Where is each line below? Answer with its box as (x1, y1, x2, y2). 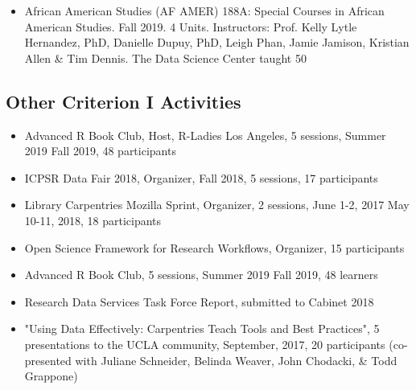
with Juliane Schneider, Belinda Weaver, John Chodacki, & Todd (75, 351, 397, 368)
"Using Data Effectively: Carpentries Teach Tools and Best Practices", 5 (24, 320, 380, 337)
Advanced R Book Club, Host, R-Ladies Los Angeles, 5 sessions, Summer (24, 126, 386, 143)
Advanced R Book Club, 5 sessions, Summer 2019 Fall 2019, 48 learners (24, 266, 378, 283)
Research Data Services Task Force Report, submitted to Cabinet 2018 (24, 293, 374, 310)
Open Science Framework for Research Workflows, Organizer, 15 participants (24, 239, 405, 256)
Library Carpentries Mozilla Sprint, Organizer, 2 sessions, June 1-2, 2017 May (24, 196, 410, 213)
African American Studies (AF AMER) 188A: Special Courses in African (24, 2, 385, 18)
